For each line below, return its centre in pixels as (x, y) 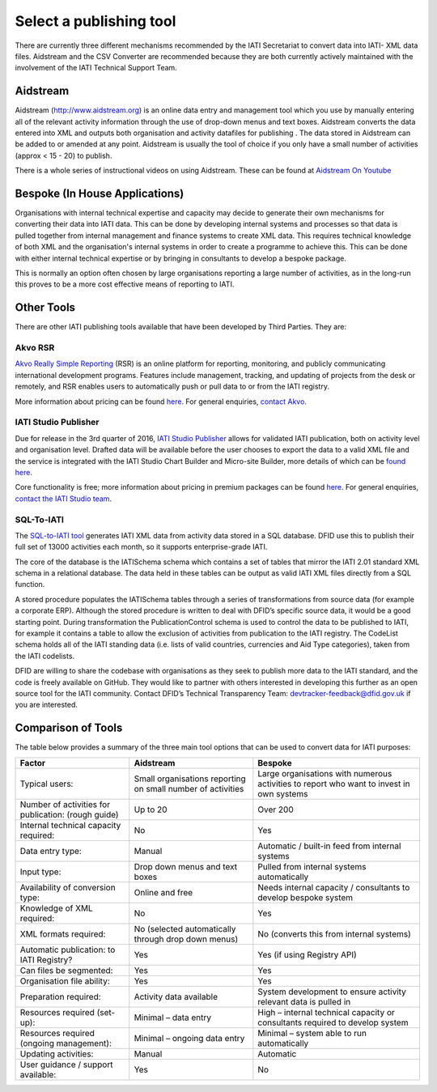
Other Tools (45, 308)
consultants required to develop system (333, 1022)
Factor (33, 763)
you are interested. (47, 705)
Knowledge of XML (56, 908)
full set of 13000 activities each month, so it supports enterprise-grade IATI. (141, 547)
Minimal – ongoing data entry (189, 1038)
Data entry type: (51, 851)
